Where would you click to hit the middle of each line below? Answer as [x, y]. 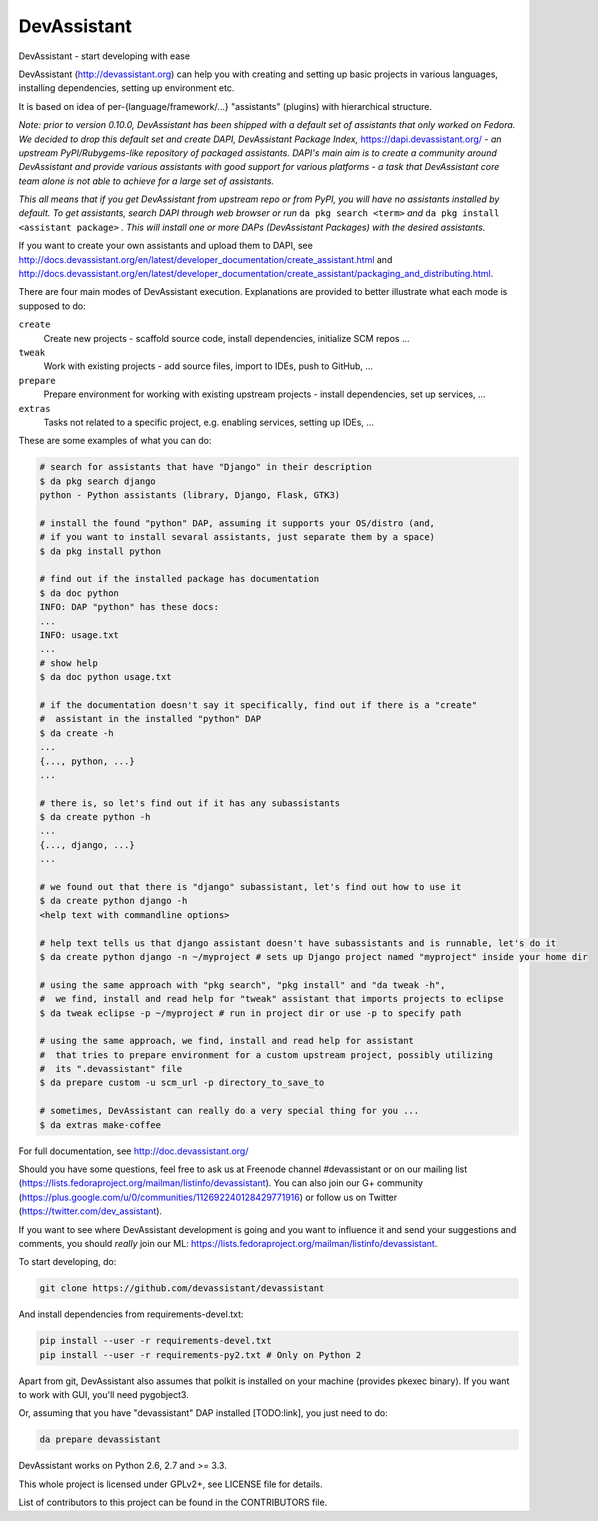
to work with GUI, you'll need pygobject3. [103, 1395]
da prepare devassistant [100, 1439]
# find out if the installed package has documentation [179, 579]
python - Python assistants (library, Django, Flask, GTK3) [190, 495]
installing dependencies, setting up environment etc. [126, 88]
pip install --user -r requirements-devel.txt [155, 1341]
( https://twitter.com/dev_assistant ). [90, 1211]
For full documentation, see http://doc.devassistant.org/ [133, 1151]
